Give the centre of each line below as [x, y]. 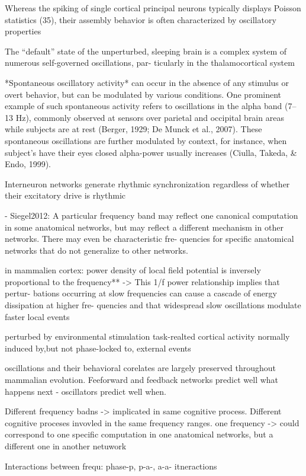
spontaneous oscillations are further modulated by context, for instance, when [146, 140]
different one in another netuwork [66, 446]
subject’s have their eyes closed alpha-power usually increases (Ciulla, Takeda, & [151, 152]
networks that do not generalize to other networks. [96, 250]
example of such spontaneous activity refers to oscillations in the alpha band [144, 106]
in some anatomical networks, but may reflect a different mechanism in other [144, 227]
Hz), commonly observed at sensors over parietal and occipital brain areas [150, 117]
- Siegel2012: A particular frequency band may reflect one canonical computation [152, 215]
